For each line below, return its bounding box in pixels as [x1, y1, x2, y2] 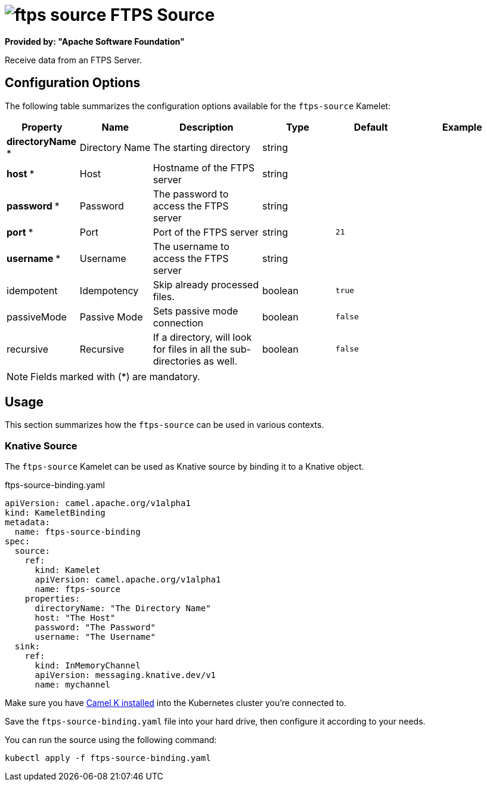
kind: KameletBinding [5, 508, 106, 518]
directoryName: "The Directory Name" [35, 603, 211, 614]
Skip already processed [153, 278, 259, 291]
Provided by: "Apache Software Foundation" [5, 36, 185, 47]
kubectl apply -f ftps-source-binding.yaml [5, 753, 211, 763]
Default [353, 121, 388, 133]
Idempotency [79, 284, 139, 297]
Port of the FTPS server [153, 226, 259, 238]
